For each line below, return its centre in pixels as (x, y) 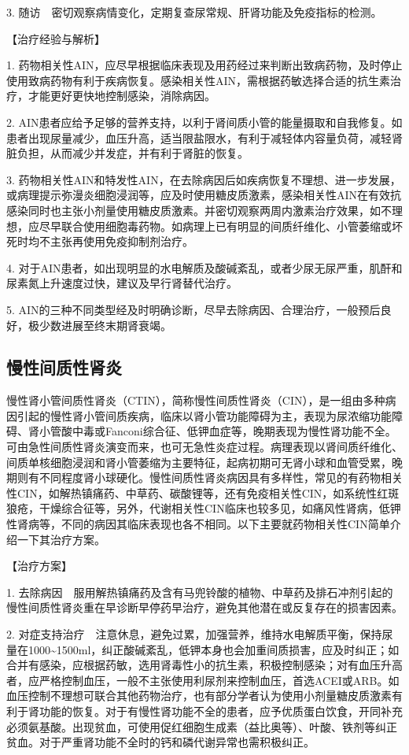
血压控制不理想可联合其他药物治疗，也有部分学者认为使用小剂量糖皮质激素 (199, 696)
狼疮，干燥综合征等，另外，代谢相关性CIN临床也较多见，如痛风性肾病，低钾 (204, 508)
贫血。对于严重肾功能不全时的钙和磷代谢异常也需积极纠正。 (160, 742)
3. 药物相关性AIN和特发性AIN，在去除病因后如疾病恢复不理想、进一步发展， (204, 179)
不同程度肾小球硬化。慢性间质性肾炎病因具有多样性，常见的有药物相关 (221, 477)
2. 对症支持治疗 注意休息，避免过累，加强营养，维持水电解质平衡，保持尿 (200, 634)
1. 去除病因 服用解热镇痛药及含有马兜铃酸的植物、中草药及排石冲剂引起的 (200, 592)
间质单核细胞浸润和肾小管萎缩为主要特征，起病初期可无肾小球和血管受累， (199, 462)
